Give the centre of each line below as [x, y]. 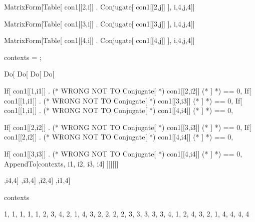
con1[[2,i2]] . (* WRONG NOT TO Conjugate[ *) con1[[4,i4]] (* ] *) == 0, [119, 137]
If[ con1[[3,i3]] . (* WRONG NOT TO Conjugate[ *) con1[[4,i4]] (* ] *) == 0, [123, 153]
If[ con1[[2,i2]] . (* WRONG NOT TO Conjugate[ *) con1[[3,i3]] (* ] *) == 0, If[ [128, 127]
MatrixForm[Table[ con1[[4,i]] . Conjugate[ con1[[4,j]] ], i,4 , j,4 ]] [99, 40]
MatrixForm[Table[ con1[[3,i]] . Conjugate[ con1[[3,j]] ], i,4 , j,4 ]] [99, 23]
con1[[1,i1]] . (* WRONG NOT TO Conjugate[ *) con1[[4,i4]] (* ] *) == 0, [119, 110]
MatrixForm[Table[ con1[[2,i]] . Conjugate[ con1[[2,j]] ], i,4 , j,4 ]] [99, 6]
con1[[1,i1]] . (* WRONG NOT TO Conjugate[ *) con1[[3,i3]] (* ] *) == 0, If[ [123, 100]
